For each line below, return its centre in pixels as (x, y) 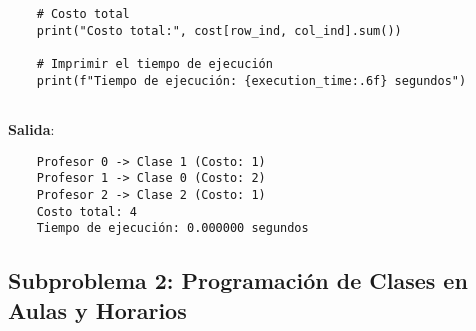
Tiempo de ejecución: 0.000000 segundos (172, 228)
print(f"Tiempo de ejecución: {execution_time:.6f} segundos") (251, 80)
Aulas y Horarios (97, 309)
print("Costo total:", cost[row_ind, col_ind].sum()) (219, 30)
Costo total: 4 (86, 211)
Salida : (31, 128)
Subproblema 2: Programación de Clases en (238, 280)
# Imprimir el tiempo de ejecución (154, 63)
